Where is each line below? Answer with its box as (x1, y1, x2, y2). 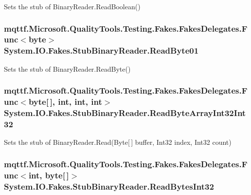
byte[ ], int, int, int (28, 96, 102, 108)
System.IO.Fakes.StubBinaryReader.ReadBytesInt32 (4, 180, 214, 192)
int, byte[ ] (28, 169, 69, 181)
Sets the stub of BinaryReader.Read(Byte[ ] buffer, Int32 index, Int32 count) (4, 137, 232, 147)
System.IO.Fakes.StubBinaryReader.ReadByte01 (4, 44, 199, 57)
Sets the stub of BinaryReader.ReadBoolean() (4, 1, 141, 11)
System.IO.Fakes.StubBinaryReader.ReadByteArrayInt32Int (4, 107, 246, 119)
